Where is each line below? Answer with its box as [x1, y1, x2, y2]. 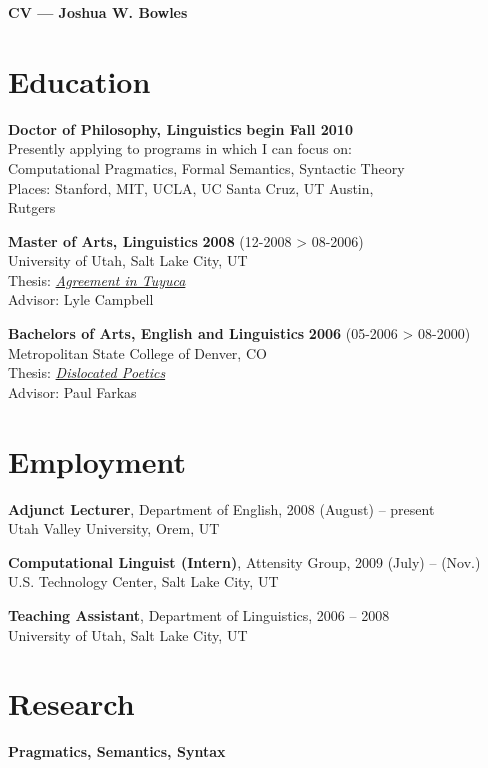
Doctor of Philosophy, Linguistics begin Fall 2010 [8, 118, 353, 139]
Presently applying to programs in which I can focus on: [8, 138, 352, 159]
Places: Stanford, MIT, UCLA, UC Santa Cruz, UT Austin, [8, 177, 374, 198]
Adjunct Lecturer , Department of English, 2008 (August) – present [8, 498, 435, 519]
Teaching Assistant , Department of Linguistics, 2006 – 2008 [8, 604, 390, 625]
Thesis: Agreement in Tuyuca [8, 269, 186, 290]
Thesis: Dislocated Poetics [8, 362, 166, 383]
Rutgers [8, 197, 56, 218]
